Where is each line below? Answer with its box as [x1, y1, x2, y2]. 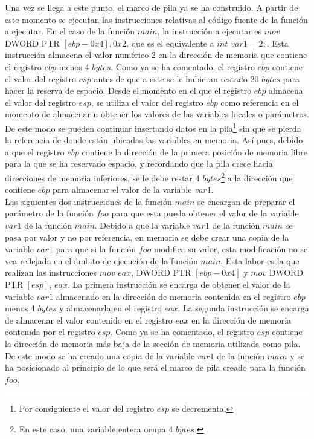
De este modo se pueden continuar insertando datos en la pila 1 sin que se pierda [5, 120, 301, 134]
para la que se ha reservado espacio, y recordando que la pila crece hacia [5, 157, 273, 170]
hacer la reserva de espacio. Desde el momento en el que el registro [5, 84, 252, 97]
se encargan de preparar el [197, 195, 295, 207]
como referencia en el [220, 96, 299, 108]
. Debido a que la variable [94, 219, 190, 231]
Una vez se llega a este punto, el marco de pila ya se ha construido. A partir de [5, 1, 298, 13]
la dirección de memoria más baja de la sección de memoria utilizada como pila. [5, 337, 301, 350]
